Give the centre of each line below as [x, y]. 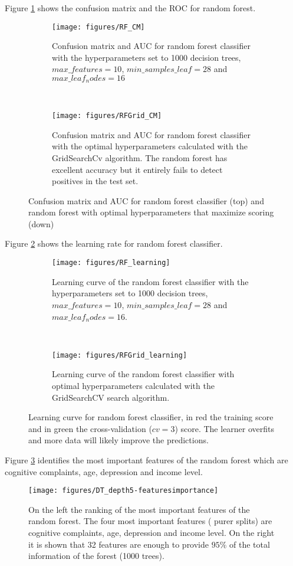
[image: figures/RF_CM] [98, 27]
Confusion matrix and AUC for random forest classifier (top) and [146, 200]
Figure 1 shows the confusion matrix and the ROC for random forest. [130, 8]
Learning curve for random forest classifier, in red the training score [151, 417]
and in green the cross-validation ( [90, 428]
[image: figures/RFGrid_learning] [120, 355]
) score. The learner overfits [225, 428]
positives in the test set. [95, 181]
